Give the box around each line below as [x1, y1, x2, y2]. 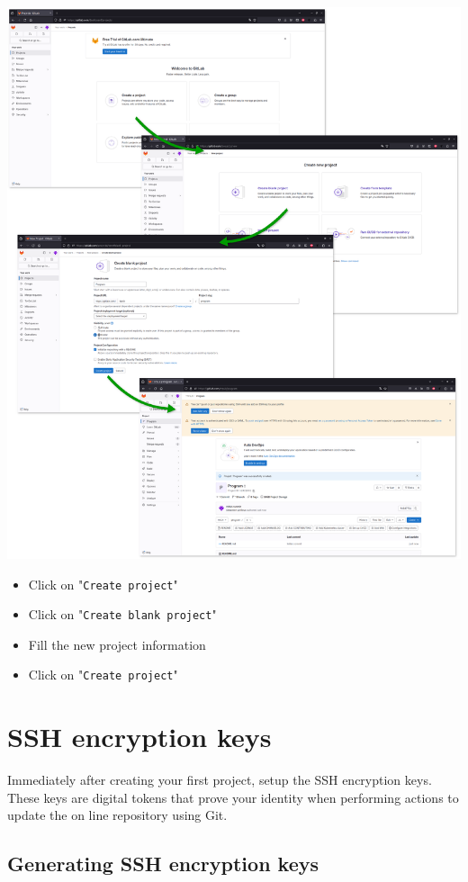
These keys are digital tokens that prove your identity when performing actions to [7, 787, 459, 806]
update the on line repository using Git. [7, 805, 228, 824]
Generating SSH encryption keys [7, 850, 319, 877]
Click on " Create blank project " [28, 605, 217, 624]
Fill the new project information [28, 634, 206, 653]
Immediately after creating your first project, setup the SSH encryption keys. [7, 770, 432, 789]
